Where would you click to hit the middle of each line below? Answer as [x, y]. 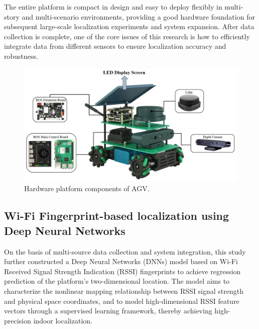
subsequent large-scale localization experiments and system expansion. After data [129, 26]
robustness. [21, 56]
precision [18, 320]
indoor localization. [63, 320]
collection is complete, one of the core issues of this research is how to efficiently [127, 36]
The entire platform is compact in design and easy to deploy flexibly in [113, 7]
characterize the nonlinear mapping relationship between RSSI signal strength [124, 291]
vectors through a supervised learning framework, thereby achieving [108, 311]
